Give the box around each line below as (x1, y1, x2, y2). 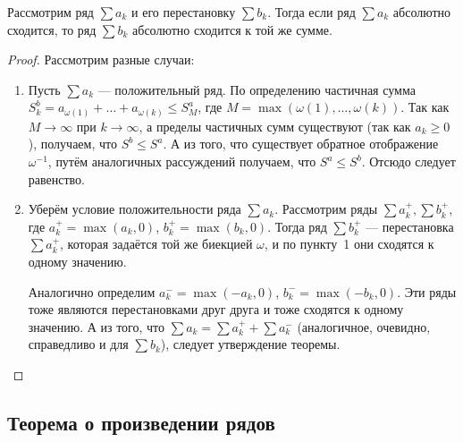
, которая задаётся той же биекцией (60, 234, 253, 253)
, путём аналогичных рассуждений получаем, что (47, 152, 316, 171)
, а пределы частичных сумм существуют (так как (139, 116, 411, 135)
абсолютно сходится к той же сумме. (132, 20, 333, 38)
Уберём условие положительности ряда (28, 200, 241, 218)
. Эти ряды (397, 282, 457, 301)
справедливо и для (28, 335, 129, 353)
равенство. (28, 169, 85, 188)
